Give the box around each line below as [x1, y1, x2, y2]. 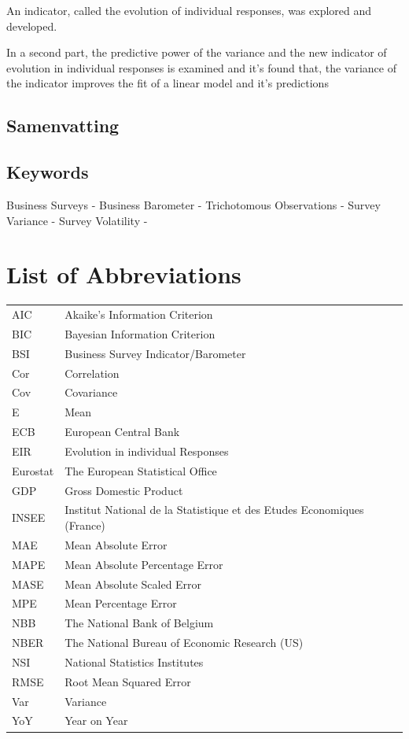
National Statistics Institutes [64, 653, 204, 670]
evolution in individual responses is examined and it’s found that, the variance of [6, 59, 396, 76]
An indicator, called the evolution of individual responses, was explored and [6, 2, 372, 18]
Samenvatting [6, 113, 120, 138]
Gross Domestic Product [64, 482, 183, 498]
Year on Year [64, 712, 128, 729]
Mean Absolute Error [64, 536, 168, 552]
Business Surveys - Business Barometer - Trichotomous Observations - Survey [6, 196, 381, 212]
